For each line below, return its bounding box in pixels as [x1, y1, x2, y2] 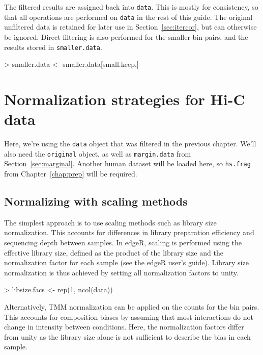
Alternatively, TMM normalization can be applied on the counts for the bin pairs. [4, 301, 259, 312]
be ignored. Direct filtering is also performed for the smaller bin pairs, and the [4, 31, 248, 42]
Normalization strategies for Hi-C [4, 88, 245, 109]
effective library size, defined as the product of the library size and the [4, 247, 223, 258]
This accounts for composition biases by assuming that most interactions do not [4, 311, 253, 322]
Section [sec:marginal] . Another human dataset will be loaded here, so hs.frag [4, 158, 251, 169]
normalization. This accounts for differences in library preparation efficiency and [4, 227, 254, 238]
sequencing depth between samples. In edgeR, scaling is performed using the [4, 237, 242, 248]
